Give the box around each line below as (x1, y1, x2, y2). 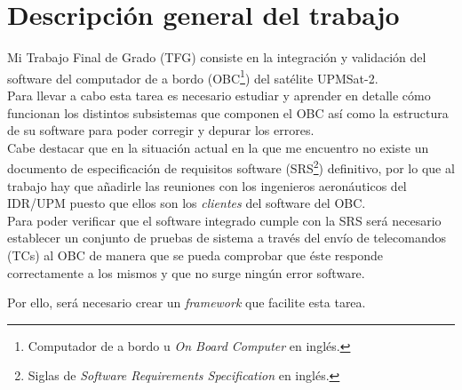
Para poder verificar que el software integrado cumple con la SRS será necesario (7, 211, 442, 229)
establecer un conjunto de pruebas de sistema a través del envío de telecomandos (7, 228, 447, 247)
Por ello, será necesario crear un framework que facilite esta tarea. (7, 293, 366, 312)
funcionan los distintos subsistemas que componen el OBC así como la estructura (7, 103, 449, 122)
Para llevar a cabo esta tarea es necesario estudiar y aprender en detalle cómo (7, 85, 431, 104)
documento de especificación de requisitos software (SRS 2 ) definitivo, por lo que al (7, 156, 455, 177)
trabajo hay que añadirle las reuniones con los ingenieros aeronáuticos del (7, 176, 407, 195)
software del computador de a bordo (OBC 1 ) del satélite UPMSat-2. (7, 66, 378, 87)
